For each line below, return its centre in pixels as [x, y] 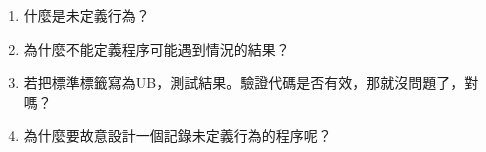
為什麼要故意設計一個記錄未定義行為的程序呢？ [177, 135]
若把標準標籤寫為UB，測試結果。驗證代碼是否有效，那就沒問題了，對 [251, 82]
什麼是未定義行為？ [86, 15]
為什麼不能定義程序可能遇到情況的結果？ [156, 48]
